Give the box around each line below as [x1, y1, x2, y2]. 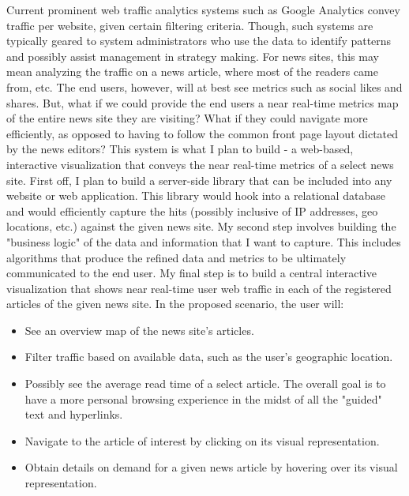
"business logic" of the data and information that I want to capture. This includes [6, 233, 401, 250]
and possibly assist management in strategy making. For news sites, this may [6, 47, 379, 64]
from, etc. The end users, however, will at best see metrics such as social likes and [6, 78, 403, 95]
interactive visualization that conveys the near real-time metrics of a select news [6, 156, 394, 172]
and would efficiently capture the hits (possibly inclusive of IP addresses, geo [6, 202, 378, 219]
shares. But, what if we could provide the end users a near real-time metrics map [6, 94, 399, 111]
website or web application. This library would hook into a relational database [6, 187, 385, 204]
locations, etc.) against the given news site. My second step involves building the [6, 218, 396, 235]
